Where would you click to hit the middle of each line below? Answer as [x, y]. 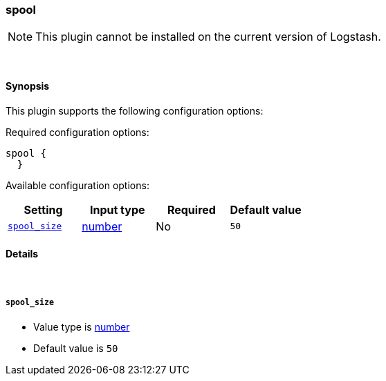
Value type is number [82, 326]
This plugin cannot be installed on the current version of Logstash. [208, 37]
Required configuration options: [77, 132]
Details [22, 254]
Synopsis [28, 86]
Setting [43, 209]
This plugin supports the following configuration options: [135, 110]
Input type [117, 209]
